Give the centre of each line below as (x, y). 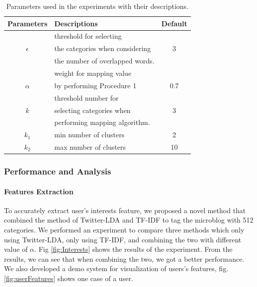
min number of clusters (89, 135)
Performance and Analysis (58, 171)
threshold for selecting (88, 36)
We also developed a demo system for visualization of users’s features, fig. (116, 268)
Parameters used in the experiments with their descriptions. (97, 6)
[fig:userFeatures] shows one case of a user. (69, 278)
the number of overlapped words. (104, 61)
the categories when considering (103, 48)
